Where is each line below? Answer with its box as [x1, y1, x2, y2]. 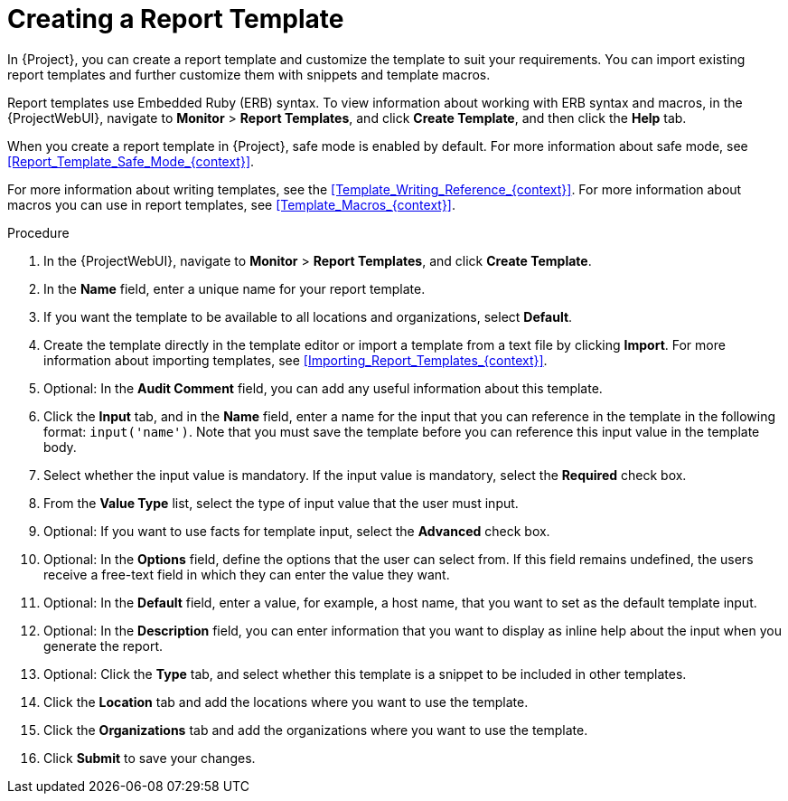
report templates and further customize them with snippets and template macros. [7, 66, 491, 82]
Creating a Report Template [7, 4, 344, 34]
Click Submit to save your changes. [43, 749, 256, 766]
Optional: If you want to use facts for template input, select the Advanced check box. [43, 523, 550, 539]
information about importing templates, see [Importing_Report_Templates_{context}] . [43, 352, 548, 368]
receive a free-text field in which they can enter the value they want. [43, 566, 450, 582]
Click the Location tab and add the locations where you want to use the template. [43, 693, 529, 710]
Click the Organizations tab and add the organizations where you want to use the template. [43, 721, 588, 738]
